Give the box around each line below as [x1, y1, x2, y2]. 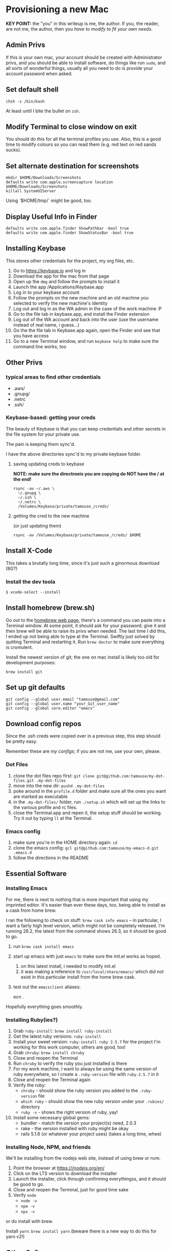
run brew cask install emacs [13, 943, 74, 949]
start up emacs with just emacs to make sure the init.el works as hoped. [13, 953, 161, 959]
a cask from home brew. [6, 907, 56, 913]
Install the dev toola [6, 578, 55, 585]
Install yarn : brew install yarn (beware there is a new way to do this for [6, 1228, 157, 1234]
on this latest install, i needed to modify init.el [20, 963, 116, 969]
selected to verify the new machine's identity [13, 300, 108, 306]
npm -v [20, 1204, 35, 1209]
